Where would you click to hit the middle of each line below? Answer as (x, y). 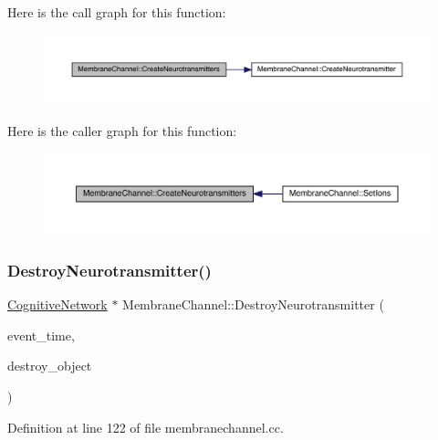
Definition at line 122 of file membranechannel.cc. (146, 427)
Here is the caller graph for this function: (122, 131)
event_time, (41, 335)
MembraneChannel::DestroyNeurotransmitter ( (253, 304)
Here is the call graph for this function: (117, 12)
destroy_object (50, 366)
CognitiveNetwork (57, 304)
